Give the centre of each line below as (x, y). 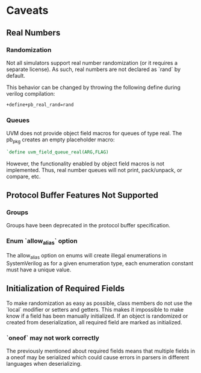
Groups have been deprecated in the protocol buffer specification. (88, 226)
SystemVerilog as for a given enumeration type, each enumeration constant (100, 263)
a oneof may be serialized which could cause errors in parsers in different (98, 357)
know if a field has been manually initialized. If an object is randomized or (97, 316)
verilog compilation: (31, 93)
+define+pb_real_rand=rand (40, 105)
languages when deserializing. (44, 363)
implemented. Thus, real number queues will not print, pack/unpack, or (94, 170)
